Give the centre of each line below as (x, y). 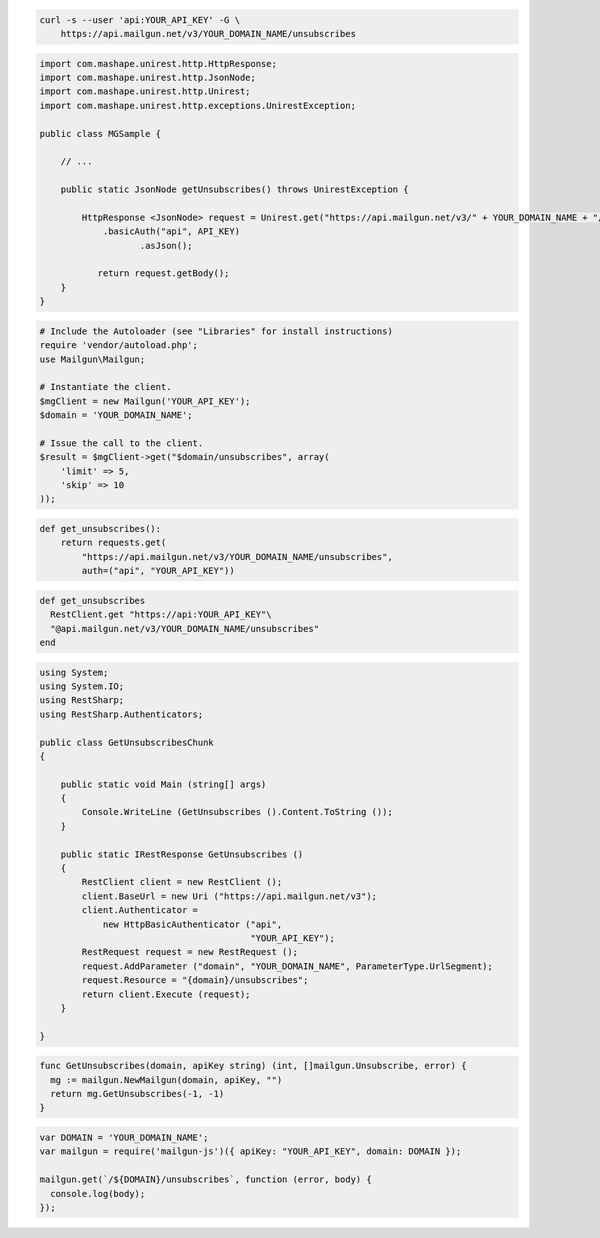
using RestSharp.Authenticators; (121, 714)
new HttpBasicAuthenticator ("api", (192, 924)
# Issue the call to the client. (121, 443)
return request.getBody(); (163, 273)
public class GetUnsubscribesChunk (126, 742)
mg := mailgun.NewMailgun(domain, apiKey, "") (166, 1079)
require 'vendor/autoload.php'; (119, 345)
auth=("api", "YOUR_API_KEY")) (158, 571)
